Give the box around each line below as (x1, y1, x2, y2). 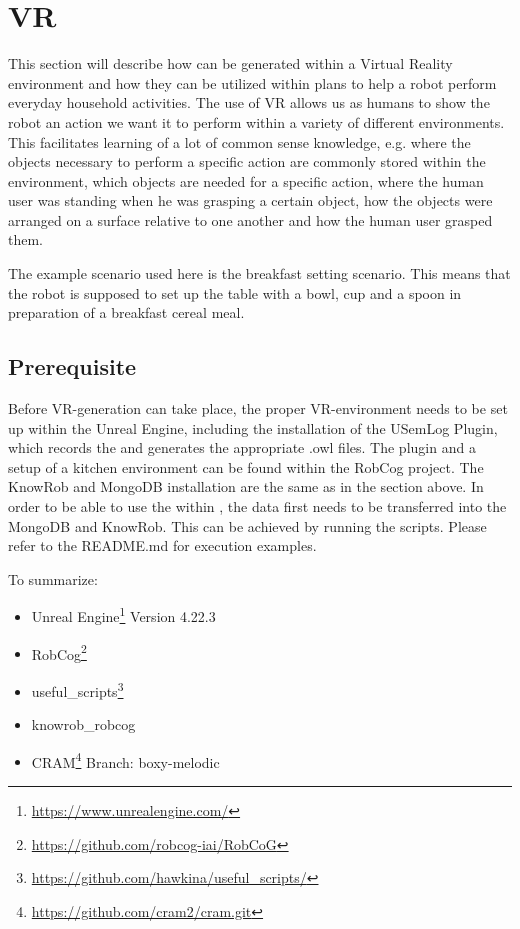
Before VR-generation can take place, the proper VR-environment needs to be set (8, 398, 508, 419)
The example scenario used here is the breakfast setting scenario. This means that (8, 263, 511, 284)
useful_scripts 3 (31, 677, 124, 701)
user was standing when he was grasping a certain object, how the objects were (8, 190, 493, 211)
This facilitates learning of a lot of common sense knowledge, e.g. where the (8, 131, 471, 152)
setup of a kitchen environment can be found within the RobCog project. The (8, 456, 484, 477)
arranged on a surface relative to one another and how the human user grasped (8, 209, 493, 230)
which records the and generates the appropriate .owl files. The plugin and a (8, 437, 476, 458)
